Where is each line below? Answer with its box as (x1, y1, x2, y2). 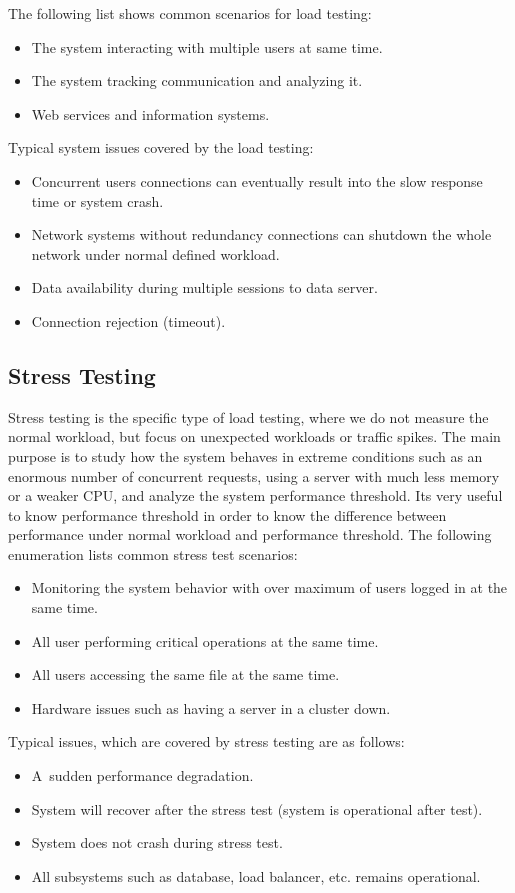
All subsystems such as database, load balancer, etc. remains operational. (31, 865, 481, 886)
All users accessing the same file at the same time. (31, 664, 340, 685)
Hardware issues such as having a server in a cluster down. (31, 697, 391, 718)
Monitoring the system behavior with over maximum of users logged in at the (31, 577, 508, 598)
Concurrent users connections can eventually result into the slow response (31, 170, 483, 191)
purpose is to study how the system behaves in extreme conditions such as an (8, 445, 483, 466)
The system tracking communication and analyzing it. (31, 70, 363, 91)
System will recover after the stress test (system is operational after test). (31, 798, 483, 819)
